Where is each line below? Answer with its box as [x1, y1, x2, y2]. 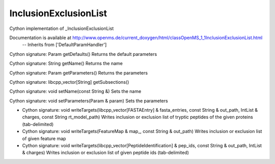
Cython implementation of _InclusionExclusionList [9, 25, 114, 31]
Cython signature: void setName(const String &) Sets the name [9, 88, 142, 94]
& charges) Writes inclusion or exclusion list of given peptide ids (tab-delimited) [22, 150, 189, 156]
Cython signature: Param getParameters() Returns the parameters [9, 70, 148, 76]
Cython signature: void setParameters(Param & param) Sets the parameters [9, 97, 168, 104]
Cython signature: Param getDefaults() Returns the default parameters [9, 51, 157, 57]
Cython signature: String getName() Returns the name [9, 60, 123, 67]
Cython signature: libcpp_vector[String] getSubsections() [9, 79, 129, 85]
